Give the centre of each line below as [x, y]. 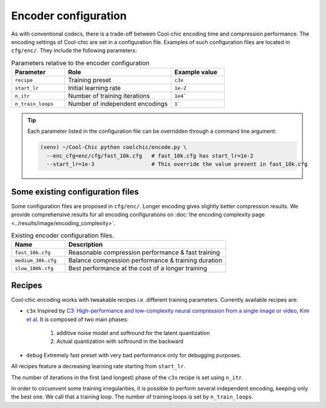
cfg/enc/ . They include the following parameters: [74, 51]
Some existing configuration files [75, 192]
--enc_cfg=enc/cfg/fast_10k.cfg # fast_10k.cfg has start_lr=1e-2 [150, 156]
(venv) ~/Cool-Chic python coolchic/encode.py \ [113, 147]
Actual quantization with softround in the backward [120, 342]
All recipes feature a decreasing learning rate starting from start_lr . [98, 366]
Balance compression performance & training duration [145, 261]
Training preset [89, 80]
